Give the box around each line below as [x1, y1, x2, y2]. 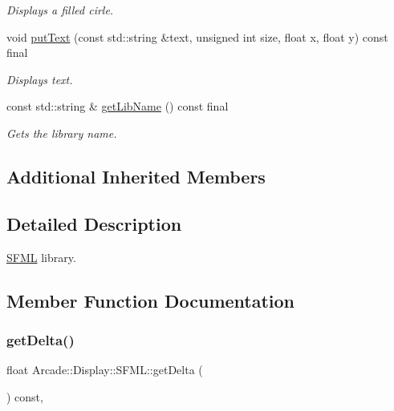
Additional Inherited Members [6, 163, 266, 188]
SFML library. [6, 248, 76, 265]
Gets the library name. [6, 124, 117, 141]
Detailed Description [6, 211, 182, 236]
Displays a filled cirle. [6, 2, 114, 18]
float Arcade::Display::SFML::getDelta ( [6, 361, 203, 378]
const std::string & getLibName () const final [6, 98, 229, 115]
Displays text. [6, 71, 73, 87]
